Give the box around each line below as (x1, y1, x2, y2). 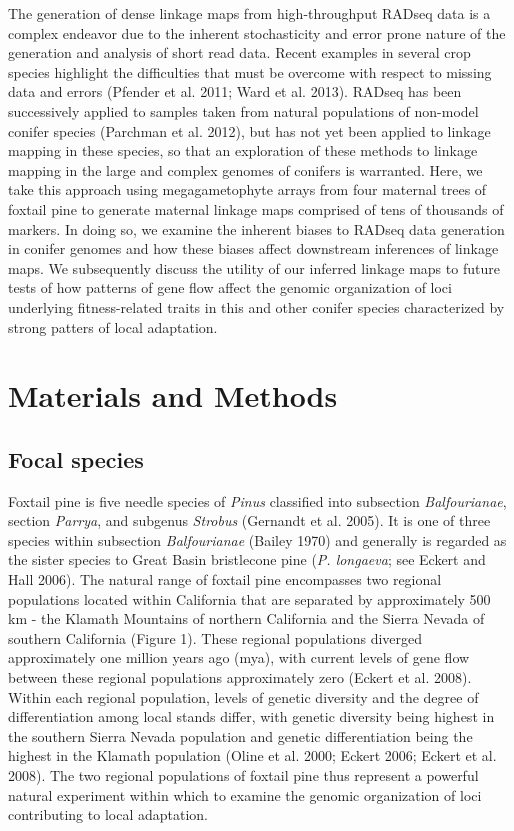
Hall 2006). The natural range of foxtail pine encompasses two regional (8, 569, 442, 590)
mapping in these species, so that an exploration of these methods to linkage (8, 140, 478, 161)
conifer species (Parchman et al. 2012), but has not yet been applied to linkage (8, 120, 491, 141)
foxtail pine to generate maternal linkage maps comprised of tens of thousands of (8, 198, 504, 219)
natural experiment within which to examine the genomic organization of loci (8, 784, 482, 805)
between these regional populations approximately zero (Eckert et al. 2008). (8, 667, 472, 688)
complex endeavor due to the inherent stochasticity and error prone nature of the (8, 22, 506, 43)
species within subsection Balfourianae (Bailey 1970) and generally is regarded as (8, 529, 507, 550)
